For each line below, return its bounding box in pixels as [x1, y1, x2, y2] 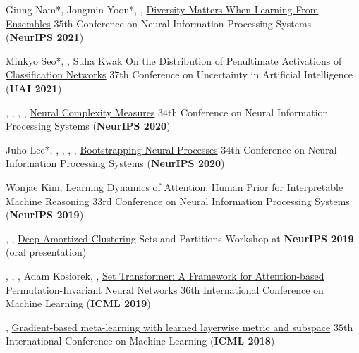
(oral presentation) [6, 244, 87, 259]
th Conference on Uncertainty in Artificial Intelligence [119, 67, 353, 82]
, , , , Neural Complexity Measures [6, 104, 155, 119]
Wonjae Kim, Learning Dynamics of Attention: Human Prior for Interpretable [6, 179, 343, 194]
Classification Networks [6, 67, 107, 82]
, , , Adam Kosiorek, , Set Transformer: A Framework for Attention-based [6, 268, 324, 283]
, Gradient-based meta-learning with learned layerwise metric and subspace [6, 319, 331, 334]
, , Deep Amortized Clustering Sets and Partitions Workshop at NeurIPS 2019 [6, 230, 354, 245]
